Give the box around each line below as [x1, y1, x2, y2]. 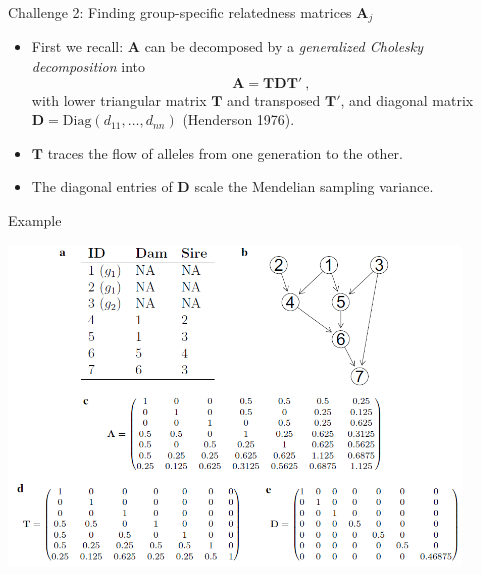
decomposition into [31, 56, 146, 77]
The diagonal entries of [31, 176, 173, 197]
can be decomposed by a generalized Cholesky [144, 36, 424, 57]
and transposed [227, 89, 321, 110]
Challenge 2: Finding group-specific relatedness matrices [8, 2, 352, 22]
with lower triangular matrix [31, 89, 207, 110]
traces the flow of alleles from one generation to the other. [47, 142, 403, 163]
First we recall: [31, 36, 124, 57]
